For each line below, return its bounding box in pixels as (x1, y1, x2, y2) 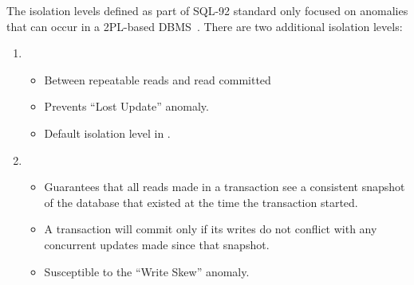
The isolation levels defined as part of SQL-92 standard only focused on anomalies (6, 2, 408, 18)
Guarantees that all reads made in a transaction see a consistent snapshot (44, 178, 405, 195)
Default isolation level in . (44, 124, 171, 141)
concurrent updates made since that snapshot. (44, 236, 270, 252)
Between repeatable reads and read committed (44, 71, 271, 88)
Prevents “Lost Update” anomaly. (44, 98, 209, 115)
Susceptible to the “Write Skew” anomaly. (44, 263, 250, 279)
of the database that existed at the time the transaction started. (44, 193, 358, 210)
